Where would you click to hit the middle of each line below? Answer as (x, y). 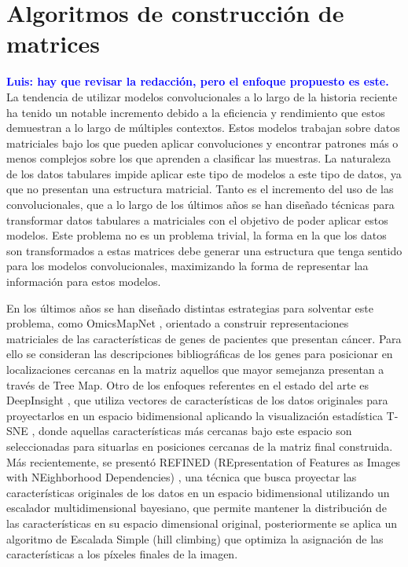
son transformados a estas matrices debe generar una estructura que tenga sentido (204, 250)
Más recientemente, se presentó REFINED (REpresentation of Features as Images (204, 461)
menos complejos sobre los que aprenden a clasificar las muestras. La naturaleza (199, 158)
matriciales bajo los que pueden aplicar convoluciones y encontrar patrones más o (202, 143)
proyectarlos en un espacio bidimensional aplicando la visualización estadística (195, 415)
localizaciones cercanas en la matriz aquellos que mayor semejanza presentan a (195, 369)
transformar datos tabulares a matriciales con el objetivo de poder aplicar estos (197, 219)
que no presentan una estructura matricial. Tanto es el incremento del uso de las (200, 189)
